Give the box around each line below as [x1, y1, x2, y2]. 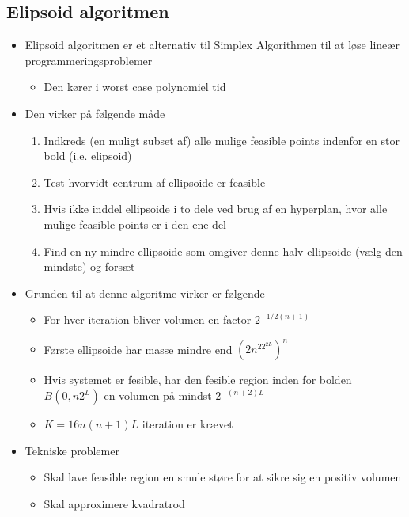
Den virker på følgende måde [25, 105, 165, 121]
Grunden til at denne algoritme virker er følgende [25, 284, 265, 301]
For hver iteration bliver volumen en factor [44, 311, 252, 328]
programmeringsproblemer [25, 51, 153, 68]
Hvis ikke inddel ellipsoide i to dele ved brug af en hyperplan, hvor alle [44, 200, 388, 217]
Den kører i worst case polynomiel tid [44, 78, 226, 95]
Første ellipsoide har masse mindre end [44, 340, 233, 357]
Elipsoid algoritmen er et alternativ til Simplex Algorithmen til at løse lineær [25, 36, 400, 53]
